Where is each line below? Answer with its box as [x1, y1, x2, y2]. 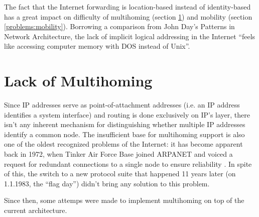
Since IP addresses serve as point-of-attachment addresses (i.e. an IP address [4, 99, 240, 110]
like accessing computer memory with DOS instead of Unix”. [4, 41, 190, 51]
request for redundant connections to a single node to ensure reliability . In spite [4, 158, 252, 169]
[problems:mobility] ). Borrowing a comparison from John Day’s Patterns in [4, 21, 235, 32]
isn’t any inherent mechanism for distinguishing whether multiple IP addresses [4, 119, 245, 130]
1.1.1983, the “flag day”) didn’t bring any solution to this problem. [4, 178, 210, 188]
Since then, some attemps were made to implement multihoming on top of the [4, 195, 244, 205]
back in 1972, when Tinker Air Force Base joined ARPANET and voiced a [4, 149, 233, 159]
